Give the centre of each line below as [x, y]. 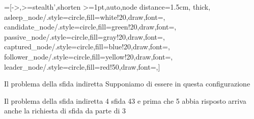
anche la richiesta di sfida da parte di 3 [65, 111]
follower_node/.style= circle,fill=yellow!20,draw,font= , [89, 56]
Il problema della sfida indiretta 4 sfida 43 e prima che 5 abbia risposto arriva [125, 100]
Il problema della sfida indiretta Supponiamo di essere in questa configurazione [127, 84]
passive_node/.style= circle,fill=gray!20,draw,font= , [84, 36]
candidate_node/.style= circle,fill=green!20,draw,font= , [90, 27]
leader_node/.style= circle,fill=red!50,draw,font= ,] [82, 66]
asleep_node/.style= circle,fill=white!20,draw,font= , [85, 17]
